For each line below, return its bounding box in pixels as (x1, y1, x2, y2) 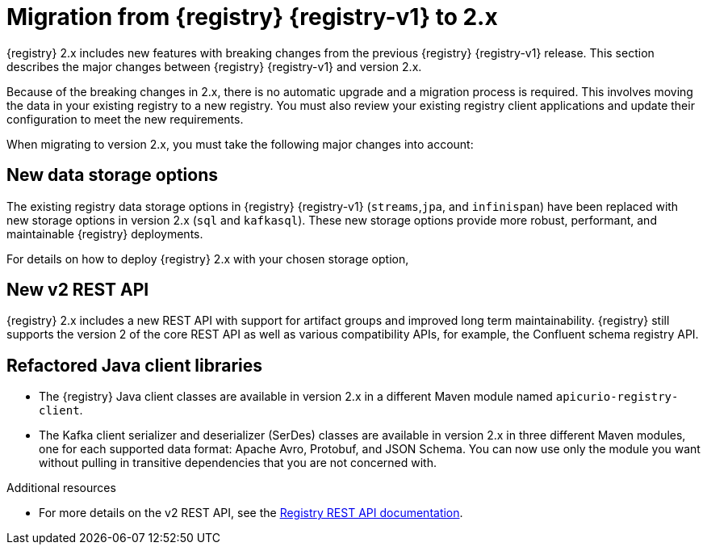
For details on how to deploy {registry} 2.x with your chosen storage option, (6, 251, 409, 266)
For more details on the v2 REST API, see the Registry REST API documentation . (39, 506, 463, 520)
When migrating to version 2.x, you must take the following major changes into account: (6, 137, 474, 151)
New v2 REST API (6, 280, 149, 301)
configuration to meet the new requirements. (6, 111, 244, 126)
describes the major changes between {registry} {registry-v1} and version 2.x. (6, 59, 422, 74)
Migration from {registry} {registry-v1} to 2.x (6, 3, 498, 31)
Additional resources (6, 481, 116, 495)
